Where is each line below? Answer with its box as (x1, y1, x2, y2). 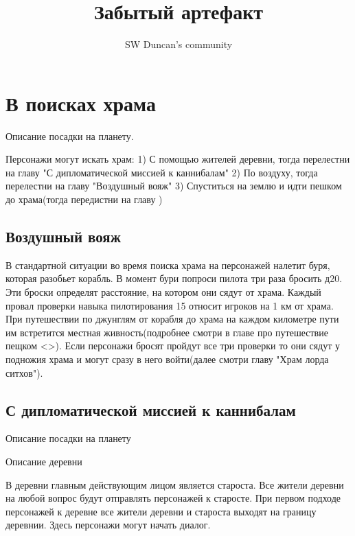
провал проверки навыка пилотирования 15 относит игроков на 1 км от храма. (5, 298, 334, 312)
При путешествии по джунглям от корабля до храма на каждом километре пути (5, 312, 339, 326)
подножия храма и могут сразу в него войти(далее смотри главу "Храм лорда (5, 351, 329, 366)
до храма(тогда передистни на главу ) (5, 192, 163, 207)
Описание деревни (5, 454, 82, 468)
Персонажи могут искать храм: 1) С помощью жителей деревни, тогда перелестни (5, 152, 350, 166)
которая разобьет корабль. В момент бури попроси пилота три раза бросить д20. (5, 271, 343, 286)
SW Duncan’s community (124, 37, 233, 51)
